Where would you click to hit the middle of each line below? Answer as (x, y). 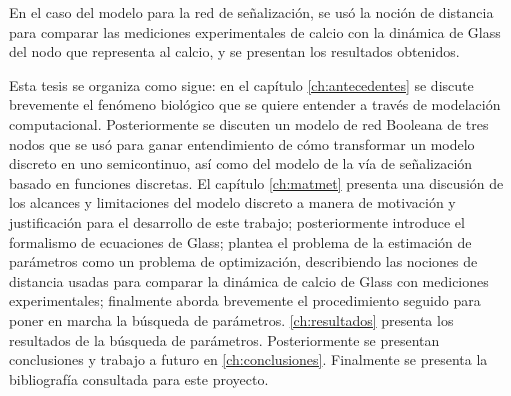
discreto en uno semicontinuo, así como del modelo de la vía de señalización (241, 163)
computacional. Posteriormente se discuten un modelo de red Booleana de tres (249, 123)
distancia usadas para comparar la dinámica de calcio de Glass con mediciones (249, 280)
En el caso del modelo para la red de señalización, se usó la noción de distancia (251, 12)
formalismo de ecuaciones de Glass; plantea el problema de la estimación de (240, 241)
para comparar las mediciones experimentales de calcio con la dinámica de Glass (255, 31)
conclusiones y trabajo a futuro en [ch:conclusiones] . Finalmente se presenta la (248, 359)
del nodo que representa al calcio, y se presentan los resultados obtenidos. (234, 51)
